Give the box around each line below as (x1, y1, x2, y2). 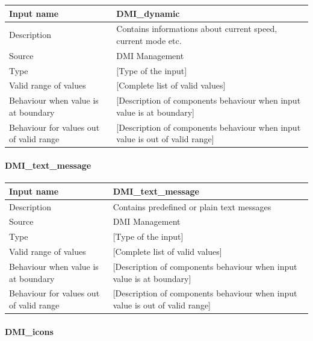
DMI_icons (5, 325, 54, 337)
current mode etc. (116, 34, 182, 46)
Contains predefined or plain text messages (113, 200, 271, 213)
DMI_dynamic (116, 7, 180, 19)
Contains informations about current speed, (116, 22, 277, 35)
